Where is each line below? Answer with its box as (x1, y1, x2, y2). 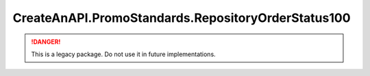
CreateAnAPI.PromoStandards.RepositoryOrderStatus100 (12, 10, 351, 25)
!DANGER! (31, 38, 61, 46)
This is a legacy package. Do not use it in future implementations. (31, 50, 216, 58)
